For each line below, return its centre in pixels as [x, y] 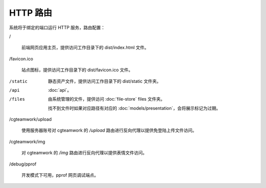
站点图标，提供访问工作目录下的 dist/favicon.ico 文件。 [77, 70]
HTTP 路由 [31, 13]
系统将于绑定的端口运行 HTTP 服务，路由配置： [57, 27]
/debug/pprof [23, 164]
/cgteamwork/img [27, 141]
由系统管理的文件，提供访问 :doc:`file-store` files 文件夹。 [106, 99]
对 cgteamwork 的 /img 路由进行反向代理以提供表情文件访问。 [84, 153]
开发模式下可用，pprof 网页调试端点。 [60, 175]
